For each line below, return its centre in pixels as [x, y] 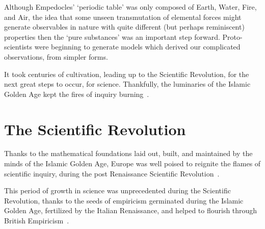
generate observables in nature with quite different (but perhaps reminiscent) [124, 27]
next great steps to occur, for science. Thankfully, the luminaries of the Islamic [127, 84]
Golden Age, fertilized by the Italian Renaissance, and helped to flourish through [131, 210]
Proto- [232, 36]
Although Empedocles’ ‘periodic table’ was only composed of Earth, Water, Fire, [130, 7]
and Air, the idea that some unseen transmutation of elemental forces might [123, 17]
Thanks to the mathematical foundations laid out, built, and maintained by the [128, 153]
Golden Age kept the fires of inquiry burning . [77, 94]
